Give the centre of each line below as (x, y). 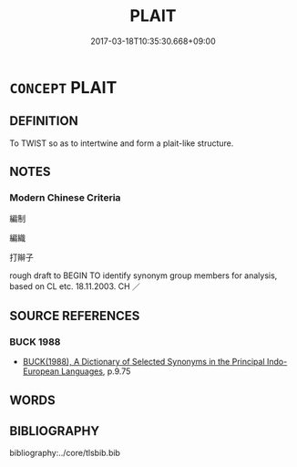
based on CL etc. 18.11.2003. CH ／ (75, 286)
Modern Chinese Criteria (65, 198)
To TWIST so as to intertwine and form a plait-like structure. (122, 143)
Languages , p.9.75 (96, 371)
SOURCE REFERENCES (75, 316)
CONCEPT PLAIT (63, 87)
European (41, 371)
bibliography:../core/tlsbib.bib (65, 453)
